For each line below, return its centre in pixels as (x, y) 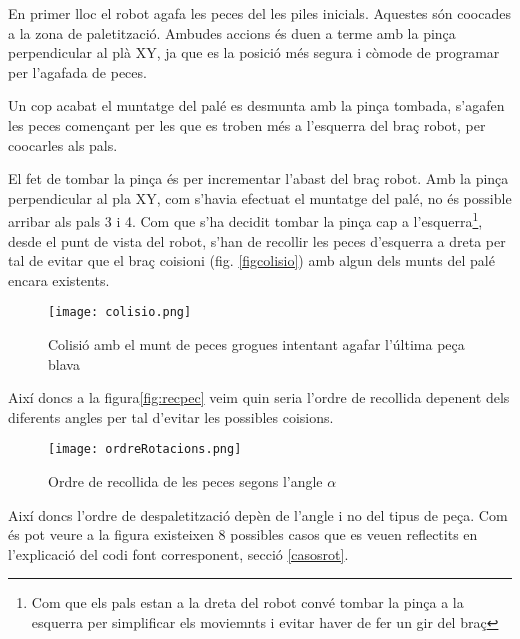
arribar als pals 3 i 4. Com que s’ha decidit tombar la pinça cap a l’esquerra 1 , (245, 219)
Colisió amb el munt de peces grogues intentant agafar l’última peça (256, 344)
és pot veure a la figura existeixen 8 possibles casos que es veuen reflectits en (243, 534)
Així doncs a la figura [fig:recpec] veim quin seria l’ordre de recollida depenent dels (259, 397)
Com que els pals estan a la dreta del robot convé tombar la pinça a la (247, 602)
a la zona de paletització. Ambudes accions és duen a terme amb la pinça (232, 32)
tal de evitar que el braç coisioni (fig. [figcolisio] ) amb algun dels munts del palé (251, 260)
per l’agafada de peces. (77, 71)
